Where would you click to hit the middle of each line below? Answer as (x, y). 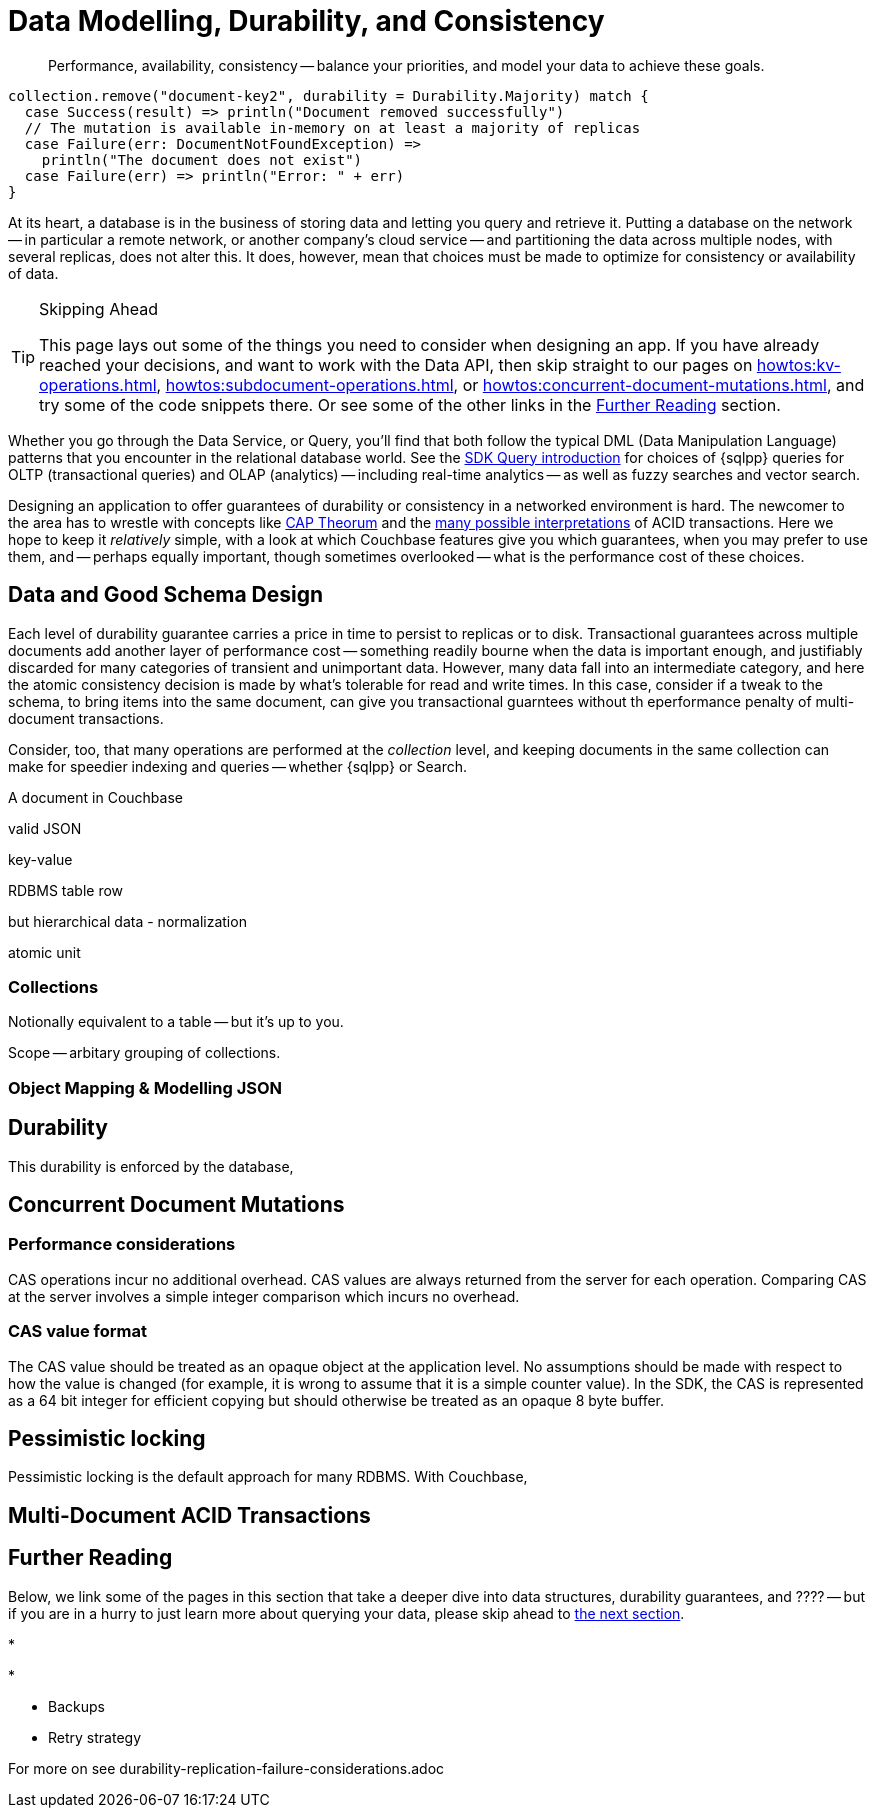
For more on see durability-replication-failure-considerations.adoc (226, 1768)
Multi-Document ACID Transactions (189, 1515)
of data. (33, 273)
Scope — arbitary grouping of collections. (144, 1053)
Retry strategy (95, 1737)
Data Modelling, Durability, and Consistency (306, 21)
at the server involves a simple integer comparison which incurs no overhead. (264, 1296)
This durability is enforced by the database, (151, 1166)
